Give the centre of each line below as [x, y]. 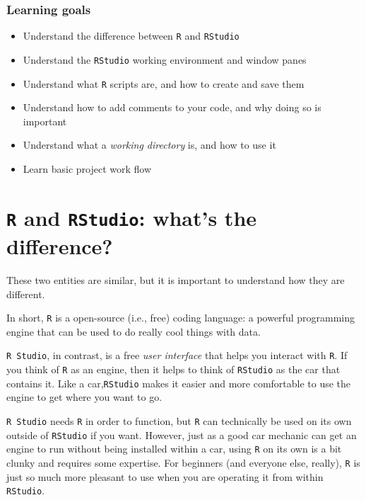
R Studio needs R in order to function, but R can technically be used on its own [179, 421]
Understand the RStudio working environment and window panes [165, 59]
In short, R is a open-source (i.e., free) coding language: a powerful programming [181, 318]
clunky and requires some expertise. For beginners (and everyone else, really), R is [183, 462]
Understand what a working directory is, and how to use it [149, 145]
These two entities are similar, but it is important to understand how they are [176, 280]
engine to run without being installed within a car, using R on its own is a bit [174, 449]
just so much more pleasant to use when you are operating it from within [165, 476]
